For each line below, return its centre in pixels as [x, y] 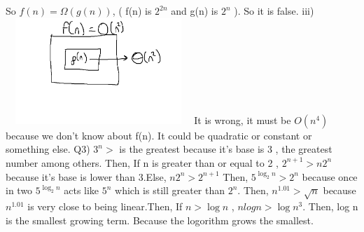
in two [19, 190]
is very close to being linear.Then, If [105, 206]
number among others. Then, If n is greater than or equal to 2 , [142, 162]
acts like [82, 190]
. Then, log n [330, 206]
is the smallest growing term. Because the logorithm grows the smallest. [160, 220]
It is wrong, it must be [243, 120]
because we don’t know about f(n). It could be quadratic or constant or [159, 135]
